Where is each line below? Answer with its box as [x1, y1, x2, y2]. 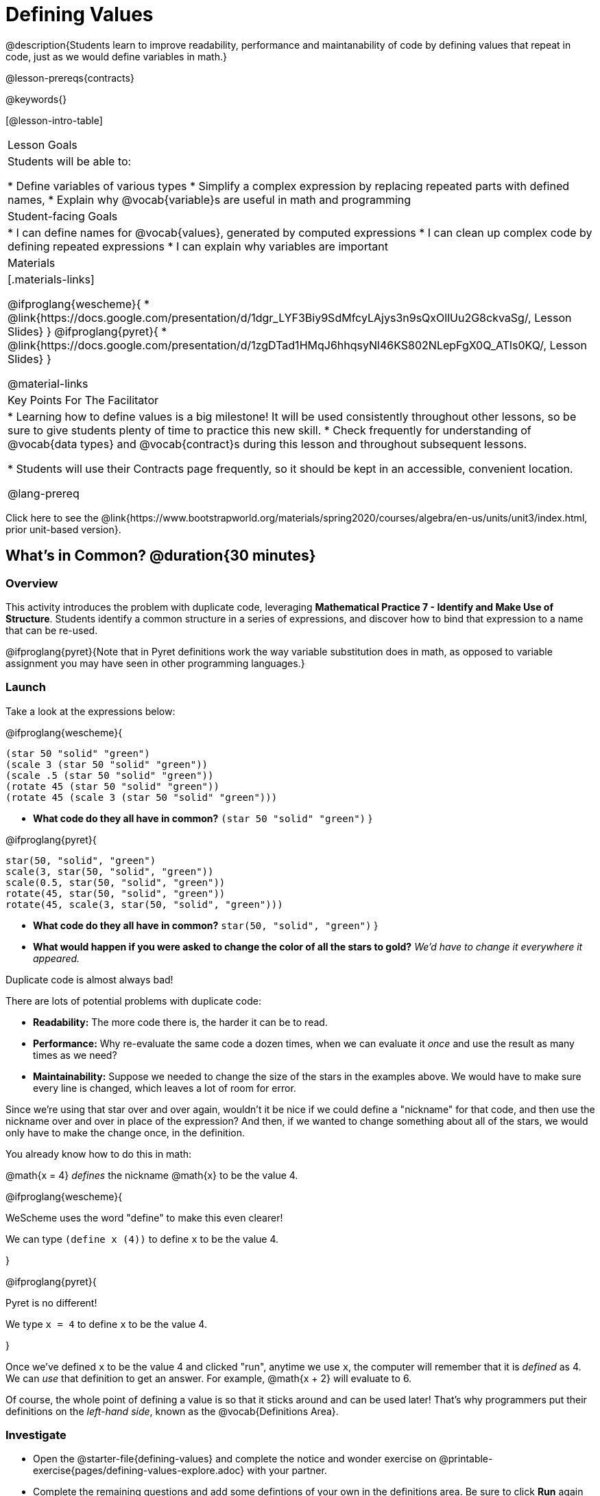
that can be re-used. [5, 624, 98, 636]
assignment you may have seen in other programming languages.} [5, 657, 305, 669]
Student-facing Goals [8, 209, 118, 223]
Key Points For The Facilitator [8, 393, 159, 407]
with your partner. [247, 1464, 327, 1477]
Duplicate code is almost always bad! [5, 973, 173, 985]
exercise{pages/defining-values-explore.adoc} [33, 1464, 245, 1477]
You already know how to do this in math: [5, 1147, 192, 1160]
